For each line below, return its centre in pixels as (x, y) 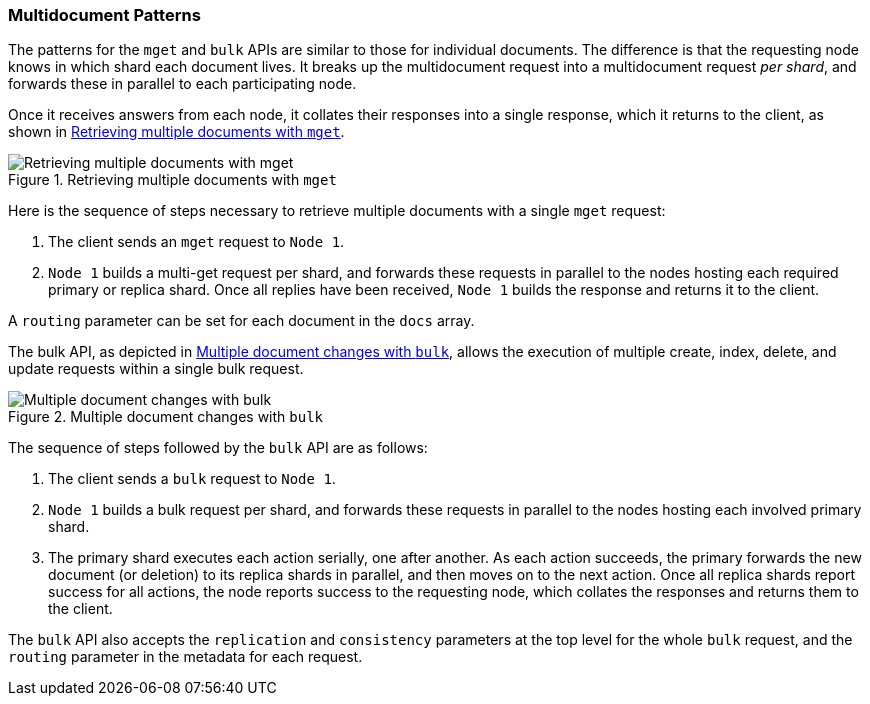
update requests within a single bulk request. (156, 369)
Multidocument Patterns (104, 15)
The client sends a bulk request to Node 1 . (192, 479)
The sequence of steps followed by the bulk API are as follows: (218, 448)
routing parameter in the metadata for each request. (185, 657)
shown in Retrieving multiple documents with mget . (176, 132)
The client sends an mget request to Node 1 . (196, 242)
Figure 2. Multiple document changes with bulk (166, 417)
